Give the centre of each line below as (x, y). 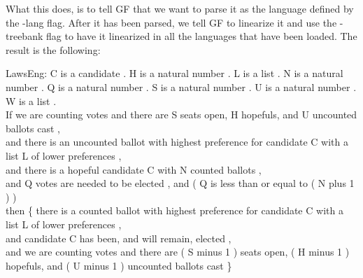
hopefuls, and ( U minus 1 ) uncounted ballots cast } (119, 265)
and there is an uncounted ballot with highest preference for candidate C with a (177, 142)
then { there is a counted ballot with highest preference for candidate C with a (175, 210)
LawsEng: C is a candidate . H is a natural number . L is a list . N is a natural (175, 73)
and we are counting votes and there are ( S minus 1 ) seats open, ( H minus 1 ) (178, 252)
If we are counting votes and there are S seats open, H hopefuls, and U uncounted (181, 114)
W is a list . (31, 100)
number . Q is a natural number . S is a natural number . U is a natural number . (181, 86)
